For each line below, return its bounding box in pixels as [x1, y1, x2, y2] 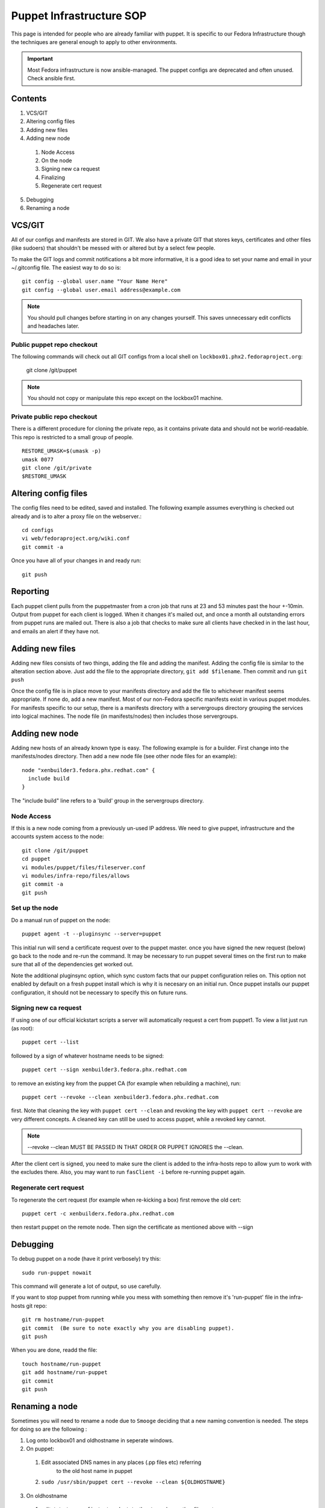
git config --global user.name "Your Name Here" [22, 278, 168, 285]
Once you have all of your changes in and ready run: [11, 557, 141, 564]
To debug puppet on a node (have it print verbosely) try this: [11, 1255, 161, 1262]
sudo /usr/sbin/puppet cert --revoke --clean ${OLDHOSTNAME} [41, 1478, 226, 1486]
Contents [11, 93, 47, 104]
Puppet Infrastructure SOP [11, 9, 147, 22]
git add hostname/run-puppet [22, 1369, 108, 1376]
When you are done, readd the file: [11, 1346, 97, 1354]
